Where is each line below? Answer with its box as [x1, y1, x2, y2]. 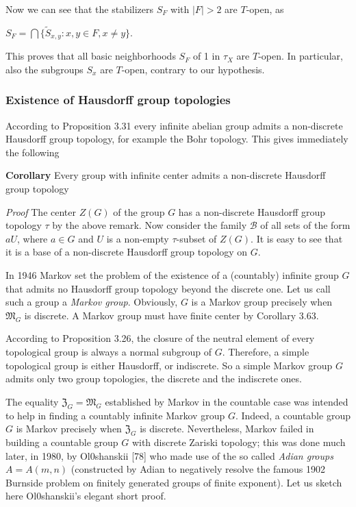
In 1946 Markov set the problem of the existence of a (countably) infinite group [5, 268, 339, 282]
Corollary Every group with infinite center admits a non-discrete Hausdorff [5, 168, 326, 182]
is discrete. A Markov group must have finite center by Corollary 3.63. [24, 308, 319, 322]
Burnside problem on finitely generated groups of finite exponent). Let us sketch [5, 475, 342, 489]
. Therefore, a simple [222, 344, 309, 358]
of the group [113, 204, 165, 219]
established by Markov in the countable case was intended [105, 394, 348, 408]
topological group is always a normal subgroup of [5, 344, 212, 358]
